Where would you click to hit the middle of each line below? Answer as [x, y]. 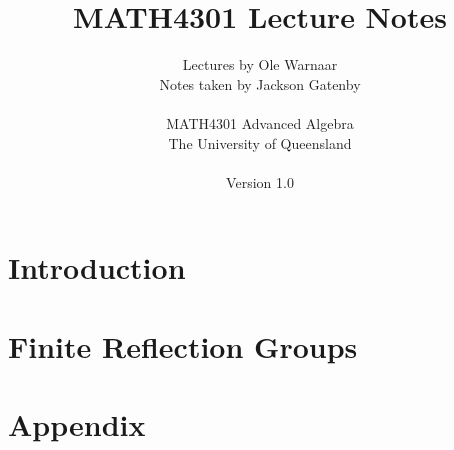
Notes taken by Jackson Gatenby [260, 83]
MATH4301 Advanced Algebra [260, 122]
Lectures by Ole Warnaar [260, 64]
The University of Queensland [260, 142]
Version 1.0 [260, 181]
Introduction [97, 267]
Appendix [77, 424]
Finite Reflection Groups [183, 345]
